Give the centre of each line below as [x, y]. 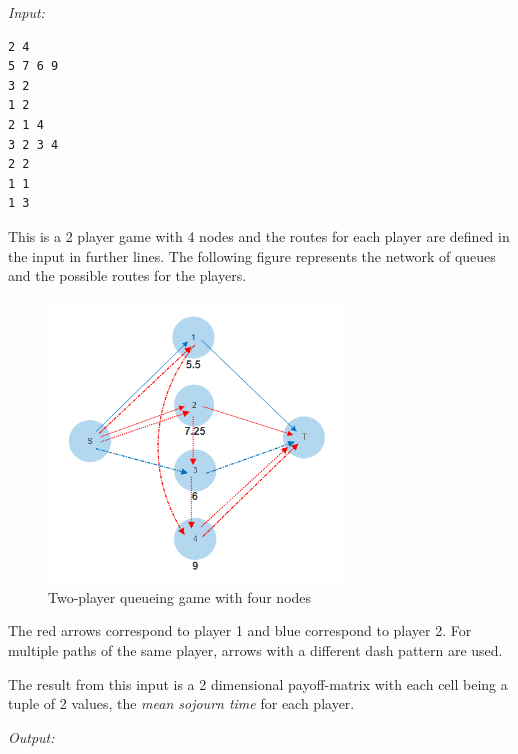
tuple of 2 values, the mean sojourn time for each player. [181, 703]
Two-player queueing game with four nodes [180, 596]
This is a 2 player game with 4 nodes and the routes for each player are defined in [259, 235]
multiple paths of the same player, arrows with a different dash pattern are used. [255, 649]
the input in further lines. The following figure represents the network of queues [252, 255]
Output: [31, 736]
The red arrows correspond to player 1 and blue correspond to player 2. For [240, 630]
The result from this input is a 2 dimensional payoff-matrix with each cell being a [258, 683]
